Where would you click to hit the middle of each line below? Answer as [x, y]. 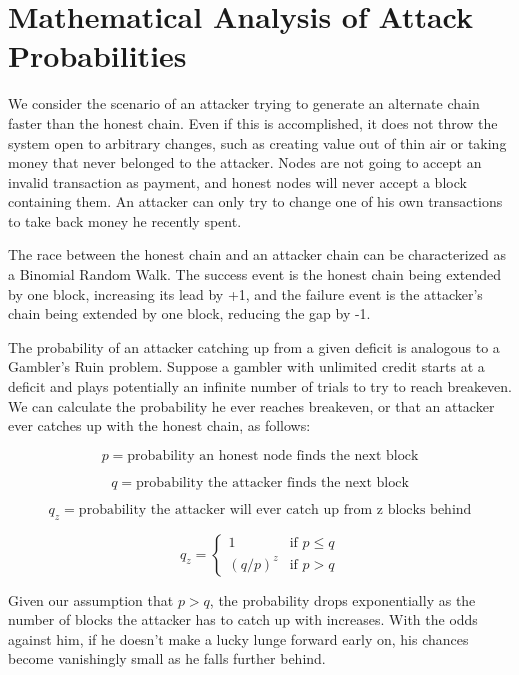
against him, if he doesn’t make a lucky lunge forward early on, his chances [238, 638]
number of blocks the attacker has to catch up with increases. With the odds [243, 619]
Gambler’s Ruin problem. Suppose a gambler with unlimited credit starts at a [246, 366]
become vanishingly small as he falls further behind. [167, 658]
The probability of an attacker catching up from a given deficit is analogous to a [254, 346]
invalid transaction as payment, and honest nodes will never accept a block [237, 181]
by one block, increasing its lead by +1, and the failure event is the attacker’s [245, 293]
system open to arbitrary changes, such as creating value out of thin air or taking [257, 142]
